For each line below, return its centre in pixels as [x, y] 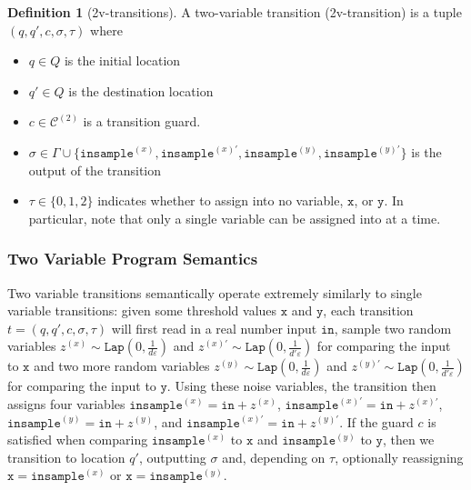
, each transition [368, 310]
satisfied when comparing [78, 440]
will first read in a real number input [214, 328]
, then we [408, 440]
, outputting [172, 457]
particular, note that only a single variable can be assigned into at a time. [235, 218]
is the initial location [122, 60]
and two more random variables [122, 366]
